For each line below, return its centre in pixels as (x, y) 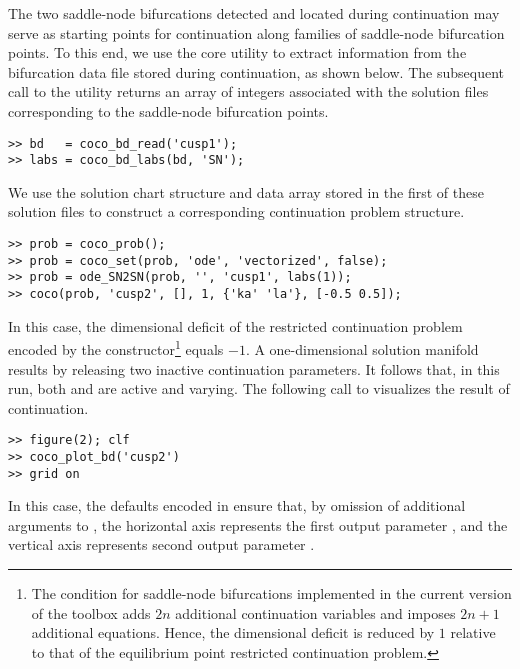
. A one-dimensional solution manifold (362, 348)
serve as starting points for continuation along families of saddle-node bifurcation (256, 32)
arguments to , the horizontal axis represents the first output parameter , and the (258, 524)
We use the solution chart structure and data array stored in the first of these (246, 191)
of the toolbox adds (91, 612)
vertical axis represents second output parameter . (161, 544)
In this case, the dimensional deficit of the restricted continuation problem (235, 325)
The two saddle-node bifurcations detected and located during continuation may (254, 13)
